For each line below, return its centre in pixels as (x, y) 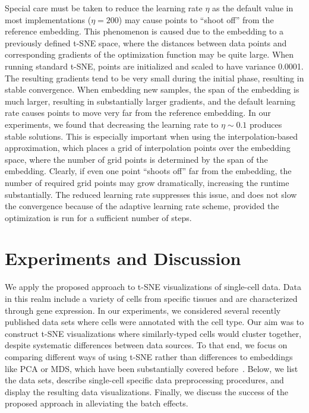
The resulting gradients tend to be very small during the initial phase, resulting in (154, 78)
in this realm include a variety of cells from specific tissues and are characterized (151, 298)
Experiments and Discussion (123, 258)
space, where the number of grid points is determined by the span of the (136, 159)
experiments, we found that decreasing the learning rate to (112, 124)
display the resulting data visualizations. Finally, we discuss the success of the (146, 391)
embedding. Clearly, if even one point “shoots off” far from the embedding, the (148, 171)
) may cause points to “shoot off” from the (196, 19)
